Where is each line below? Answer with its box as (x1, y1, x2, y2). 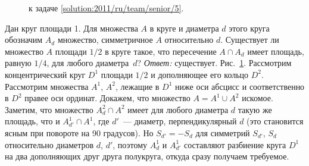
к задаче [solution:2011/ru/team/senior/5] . (29, 2, 184, 14)
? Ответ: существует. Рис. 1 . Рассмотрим (137, 57, 292, 69)
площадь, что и (5, 115, 60, 127)
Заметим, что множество (5, 103, 93, 115)
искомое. (242, 92, 273, 104)
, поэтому (113, 138, 148, 151)
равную (5, 57, 32, 69)
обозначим (5, 33, 43, 46)
